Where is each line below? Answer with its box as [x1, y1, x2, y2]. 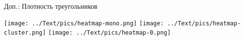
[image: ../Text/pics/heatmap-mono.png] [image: [4, 20, 164, 27]
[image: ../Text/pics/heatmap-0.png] [48, 29, 171, 37]
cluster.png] [4, 29, 46, 37]
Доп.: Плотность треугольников [4, 1, 98, 11]
